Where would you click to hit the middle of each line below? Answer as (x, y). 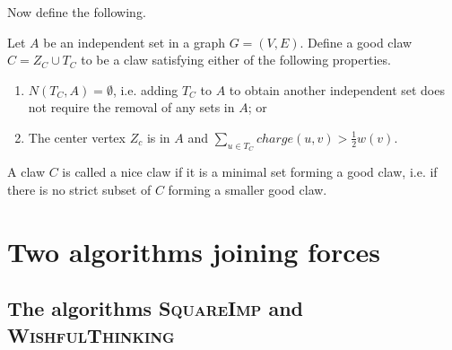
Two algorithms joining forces (194, 251)
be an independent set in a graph (134, 42)
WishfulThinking (91, 334)
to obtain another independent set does (337, 89)
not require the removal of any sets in (131, 107)
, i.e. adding (145, 89)
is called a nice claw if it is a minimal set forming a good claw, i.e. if (250, 172)
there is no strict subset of (79, 189)
